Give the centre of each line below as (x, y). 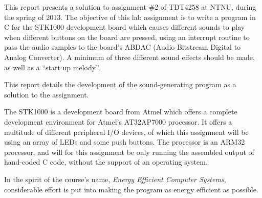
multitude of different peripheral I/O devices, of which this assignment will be (126, 132)
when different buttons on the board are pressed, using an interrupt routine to (127, 37)
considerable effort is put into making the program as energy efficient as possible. (131, 189)
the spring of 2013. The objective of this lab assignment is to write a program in (130, 17)
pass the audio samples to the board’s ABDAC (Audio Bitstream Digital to (123, 47)
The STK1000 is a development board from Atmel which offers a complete (121, 112)
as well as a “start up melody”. (52, 67)
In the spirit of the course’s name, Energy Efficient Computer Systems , (115, 179)
